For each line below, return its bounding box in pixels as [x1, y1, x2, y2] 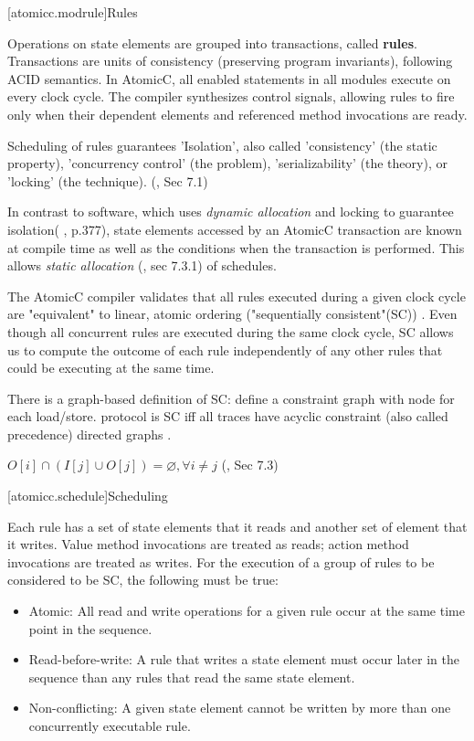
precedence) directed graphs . [7, 424, 172, 443]
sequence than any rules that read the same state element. [28, 667, 355, 686]
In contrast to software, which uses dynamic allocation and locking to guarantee [7, 202, 454, 221]
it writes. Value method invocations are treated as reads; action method [7, 535, 409, 554]
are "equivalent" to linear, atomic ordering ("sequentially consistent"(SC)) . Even [7, 304, 458, 323]
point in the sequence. [28, 619, 153, 638]
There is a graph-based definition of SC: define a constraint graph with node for [7, 388, 455, 408]
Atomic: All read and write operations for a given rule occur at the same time [28, 601, 465, 620]
